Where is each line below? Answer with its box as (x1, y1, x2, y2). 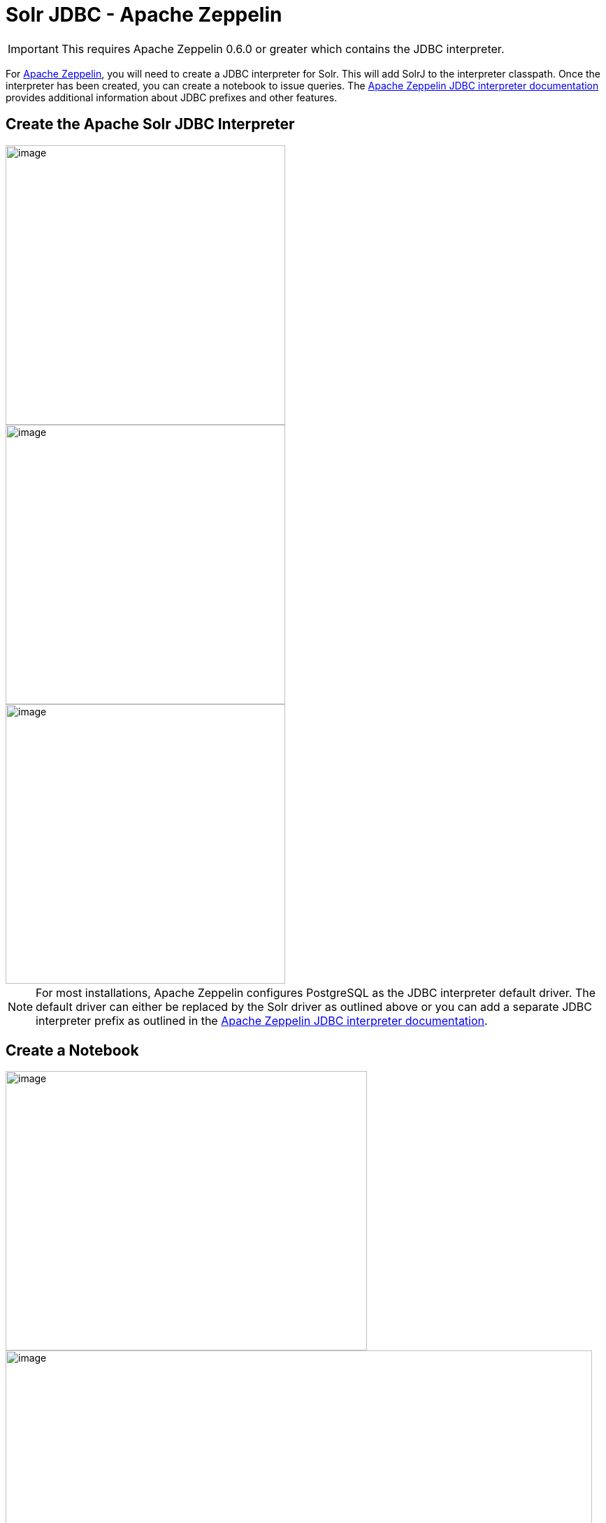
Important (8, 41, 59, 56)
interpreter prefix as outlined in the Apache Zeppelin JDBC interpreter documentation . (36, 1013, 488, 1028)
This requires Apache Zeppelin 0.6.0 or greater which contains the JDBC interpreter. (61, 41, 505, 56)
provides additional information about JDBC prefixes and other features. (6, 91, 338, 103)
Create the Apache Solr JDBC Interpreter (6, 115, 295, 133)
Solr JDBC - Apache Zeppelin (6, 3, 282, 27)
